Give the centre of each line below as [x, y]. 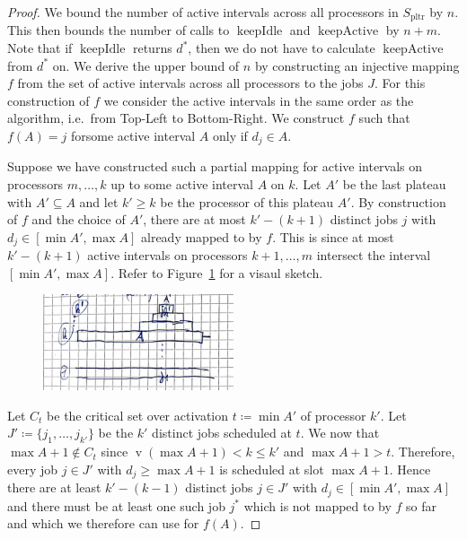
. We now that [340, 433]
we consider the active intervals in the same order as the [259, 100]
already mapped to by [202, 236]
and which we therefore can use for [103, 523]
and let [99, 201]
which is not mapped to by [317, 505]
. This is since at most [333, 236]
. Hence [410, 469]
